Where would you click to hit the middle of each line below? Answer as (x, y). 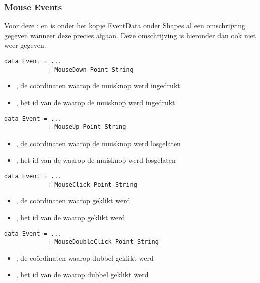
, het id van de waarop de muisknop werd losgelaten (96, 160)
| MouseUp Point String (87, 127)
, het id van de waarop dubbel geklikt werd (82, 275)
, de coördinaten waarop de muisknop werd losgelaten (98, 143)
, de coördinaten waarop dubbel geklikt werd (85, 258)
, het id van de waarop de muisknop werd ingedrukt (95, 102)
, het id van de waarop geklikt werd (71, 217)
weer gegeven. (25, 45)
